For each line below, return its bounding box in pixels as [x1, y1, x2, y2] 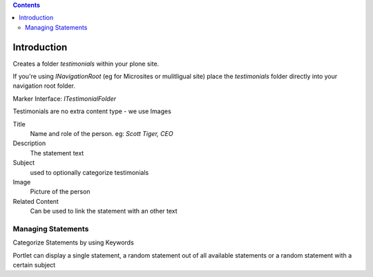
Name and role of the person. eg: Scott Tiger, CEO [30, 130, 173, 138]
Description [12, 139, 46, 148]
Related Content [12, 197, 59, 205]
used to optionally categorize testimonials [30, 168, 149, 176]
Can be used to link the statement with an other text [30, 207, 178, 216]
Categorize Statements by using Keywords [12, 238, 134, 247]
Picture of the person [30, 187, 90, 196]
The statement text [30, 149, 84, 157]
